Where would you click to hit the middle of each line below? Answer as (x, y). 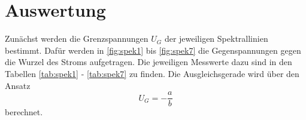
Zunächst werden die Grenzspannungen (77, 39)
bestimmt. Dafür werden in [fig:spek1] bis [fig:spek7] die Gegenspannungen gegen (153, 50)
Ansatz (18, 85)
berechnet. (24, 112)
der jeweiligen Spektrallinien (216, 39)
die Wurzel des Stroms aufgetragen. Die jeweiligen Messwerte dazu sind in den (149, 62)
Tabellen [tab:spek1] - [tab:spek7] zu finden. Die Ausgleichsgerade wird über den (152, 73)
